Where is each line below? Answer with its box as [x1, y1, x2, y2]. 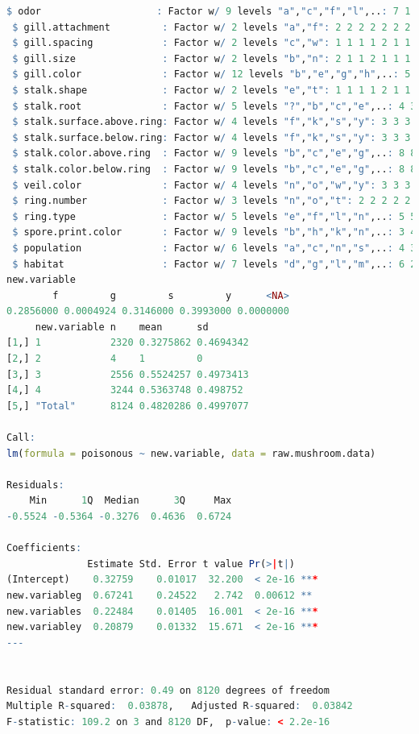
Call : [6, 432, 35, 444]
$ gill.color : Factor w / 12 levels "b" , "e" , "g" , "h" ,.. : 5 [12, 68, 411, 81]
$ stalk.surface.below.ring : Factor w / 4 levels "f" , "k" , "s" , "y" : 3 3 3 [12, 131, 411, 143]
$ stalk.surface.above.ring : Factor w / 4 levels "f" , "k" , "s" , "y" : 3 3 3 [12, 116, 411, 128]
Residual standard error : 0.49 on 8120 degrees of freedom [6, 684, 330, 696]
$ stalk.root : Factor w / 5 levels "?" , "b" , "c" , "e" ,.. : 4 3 [12, 100, 417, 112]
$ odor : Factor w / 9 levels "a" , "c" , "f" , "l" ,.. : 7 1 [6, 6, 411, 17]
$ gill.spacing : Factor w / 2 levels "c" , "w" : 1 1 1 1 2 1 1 [12, 37, 411, 49]
